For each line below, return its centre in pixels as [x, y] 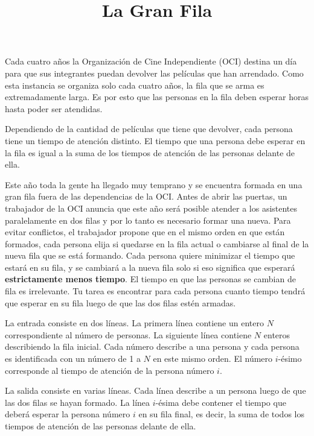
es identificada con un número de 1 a [73, 359]
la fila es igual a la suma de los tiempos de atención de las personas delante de [150, 152]
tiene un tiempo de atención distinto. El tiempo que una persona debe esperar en [155, 140]
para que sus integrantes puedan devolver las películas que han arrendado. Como [154, 73]
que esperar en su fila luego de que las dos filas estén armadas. [120, 302]
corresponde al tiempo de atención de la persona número [110, 370]
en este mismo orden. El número [213, 359]
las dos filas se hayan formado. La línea [78, 402]
